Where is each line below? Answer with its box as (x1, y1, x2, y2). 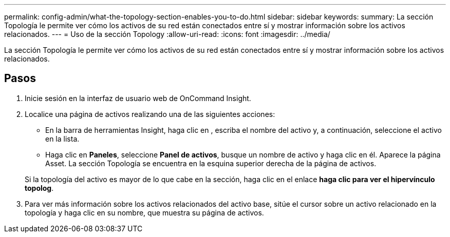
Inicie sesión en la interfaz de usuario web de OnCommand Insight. (25, 93, 251, 103)
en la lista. (45, 134, 80, 143)
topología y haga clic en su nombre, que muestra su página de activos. (25, 208, 264, 217)
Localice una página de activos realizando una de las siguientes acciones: (25, 109, 275, 118)
